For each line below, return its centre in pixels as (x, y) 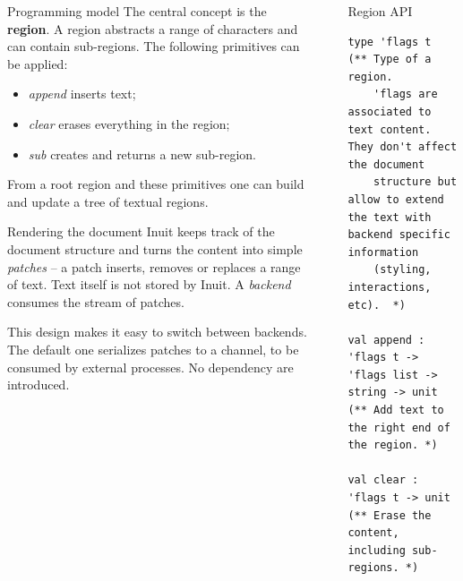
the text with (390, 217)
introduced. (39, 384)
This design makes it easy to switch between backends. (157, 332)
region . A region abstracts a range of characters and (153, 28)
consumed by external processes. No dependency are (150, 367)
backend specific (399, 235)
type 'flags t (390, 42)
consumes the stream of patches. (96, 301)
